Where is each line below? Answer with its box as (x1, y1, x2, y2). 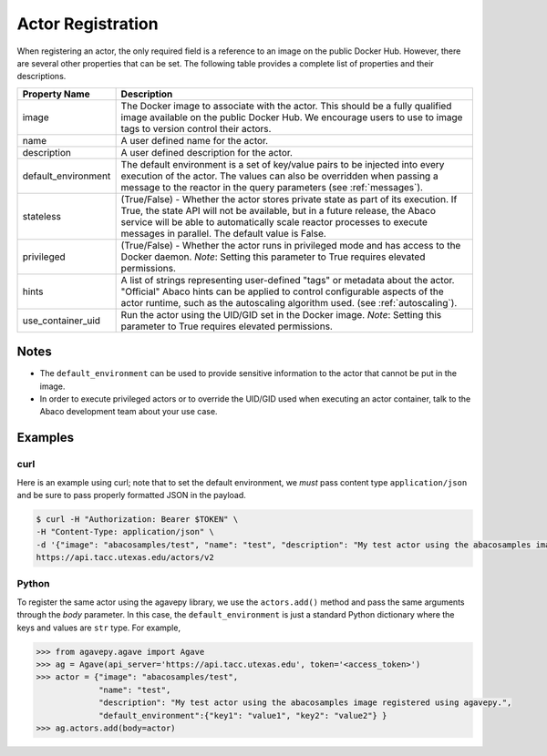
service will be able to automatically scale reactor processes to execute (120, 215, 428, 228)
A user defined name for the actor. (120, 134, 269, 147)
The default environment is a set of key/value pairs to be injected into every (120, 158, 445, 170)
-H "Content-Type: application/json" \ (36, 526, 214, 537)
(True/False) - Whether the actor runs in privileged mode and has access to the (120, 239, 461, 251)
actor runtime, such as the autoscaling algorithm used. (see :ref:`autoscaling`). (120, 296, 458, 309)
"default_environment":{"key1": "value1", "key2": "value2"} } (98, 710, 387, 720)
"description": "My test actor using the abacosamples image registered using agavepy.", (98, 698, 512, 708)
